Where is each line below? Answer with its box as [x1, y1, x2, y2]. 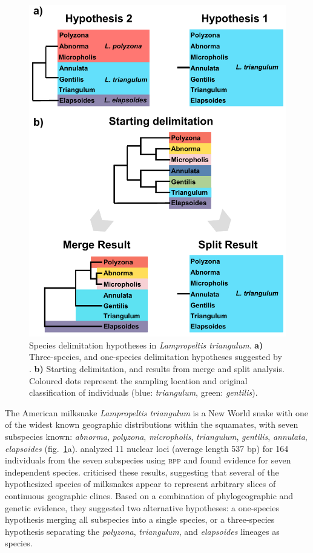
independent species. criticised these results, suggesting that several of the [5, 465, 279, 478]
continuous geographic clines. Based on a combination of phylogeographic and [5, 489, 294, 502]
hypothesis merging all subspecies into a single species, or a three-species [5, 513, 275, 526]
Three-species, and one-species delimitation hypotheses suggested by [29, 350, 282, 363]
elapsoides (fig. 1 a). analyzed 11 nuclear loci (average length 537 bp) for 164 [5, 442, 289, 454]
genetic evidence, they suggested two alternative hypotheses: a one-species [5, 501, 280, 514]
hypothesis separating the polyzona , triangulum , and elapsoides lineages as [5, 525, 280, 537]
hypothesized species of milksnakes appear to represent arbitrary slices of [5, 477, 276, 490]
